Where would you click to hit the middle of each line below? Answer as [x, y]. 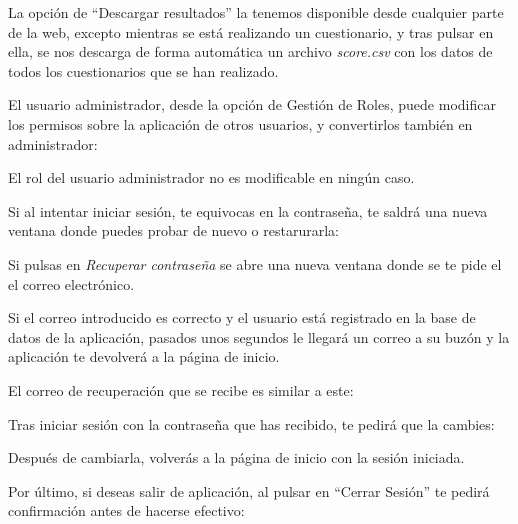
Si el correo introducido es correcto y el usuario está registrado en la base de [242, 317]
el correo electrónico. [71, 283]
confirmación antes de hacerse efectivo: [126, 510]
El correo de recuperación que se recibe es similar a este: [181, 389]
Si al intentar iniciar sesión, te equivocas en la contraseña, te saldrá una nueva [248, 210]
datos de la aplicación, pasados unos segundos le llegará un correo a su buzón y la [259, 336]
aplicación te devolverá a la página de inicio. [144, 356]
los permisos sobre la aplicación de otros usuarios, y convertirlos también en [240, 123]
